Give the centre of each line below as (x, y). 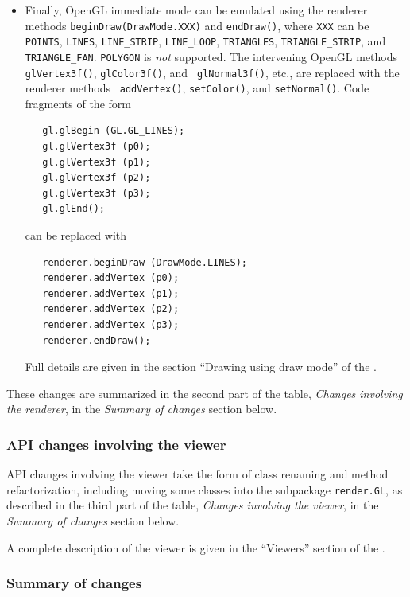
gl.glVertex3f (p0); (97, 147)
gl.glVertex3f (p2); (97, 178)
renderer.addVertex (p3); (111, 325)
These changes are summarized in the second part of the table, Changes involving (205, 393)
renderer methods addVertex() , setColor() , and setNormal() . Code (197, 88)
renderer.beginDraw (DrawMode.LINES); (145, 262)
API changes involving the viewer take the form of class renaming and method (197, 474)
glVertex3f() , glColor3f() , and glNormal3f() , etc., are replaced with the (212, 72)
